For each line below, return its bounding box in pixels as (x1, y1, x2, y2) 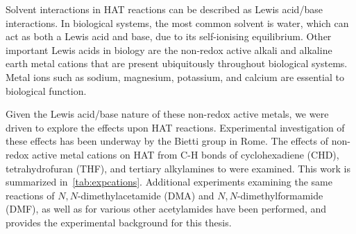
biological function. (6, 83, 87, 98)
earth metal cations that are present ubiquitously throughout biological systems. (6, 56, 348, 71)
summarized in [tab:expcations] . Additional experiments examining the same (6, 174, 332, 189)
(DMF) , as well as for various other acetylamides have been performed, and (6, 201, 327, 216)
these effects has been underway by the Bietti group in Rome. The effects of (6, 134, 329, 148)
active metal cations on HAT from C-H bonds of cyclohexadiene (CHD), (32, 147, 339, 161)
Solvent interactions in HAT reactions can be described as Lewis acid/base (6, 2, 323, 16)
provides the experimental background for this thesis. (6, 215, 232, 229)
